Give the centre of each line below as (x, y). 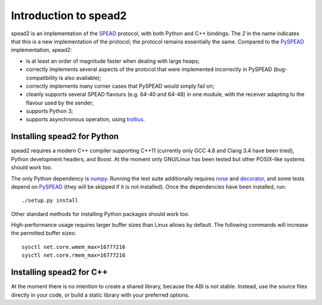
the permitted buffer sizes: (44, 233)
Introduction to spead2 (69, 16)
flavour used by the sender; (60, 103)
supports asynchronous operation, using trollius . (86, 119)
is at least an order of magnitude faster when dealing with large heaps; (113, 61)
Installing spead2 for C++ (59, 272)
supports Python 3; (49, 111)
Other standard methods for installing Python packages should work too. (100, 214)
